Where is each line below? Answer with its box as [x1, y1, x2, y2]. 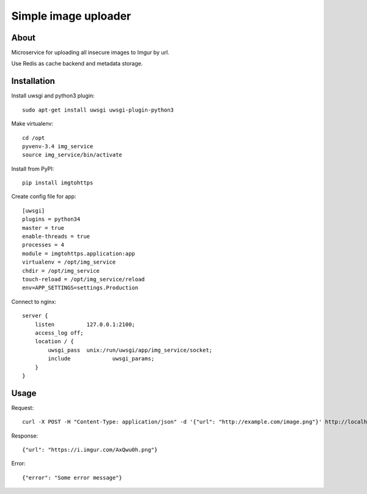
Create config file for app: [11, 193, 76, 200]
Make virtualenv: [11, 120, 53, 127]
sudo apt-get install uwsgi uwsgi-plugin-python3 [22, 106, 174, 113]
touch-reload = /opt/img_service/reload [22, 276, 145, 283]
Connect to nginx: [11, 298, 56, 305]
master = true [22, 224, 64, 231]
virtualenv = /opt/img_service [22, 259, 116, 266]
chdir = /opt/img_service [22, 267, 100, 274]
